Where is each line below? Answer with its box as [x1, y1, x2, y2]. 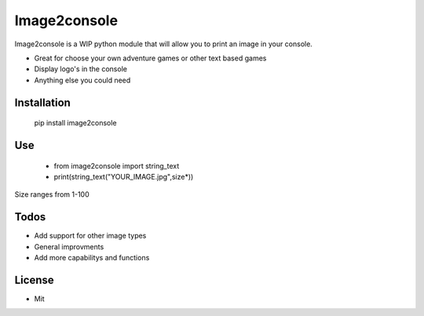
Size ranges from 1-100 [14, 190, 90, 199]
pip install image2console [34, 118, 117, 128]
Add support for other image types [34, 231, 147, 241]
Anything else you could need [34, 75, 131, 85]
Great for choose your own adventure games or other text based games [34, 53, 267, 63]
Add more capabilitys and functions [34, 253, 150, 262]
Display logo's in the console [34, 64, 127, 74]
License [14, 273, 54, 286]
